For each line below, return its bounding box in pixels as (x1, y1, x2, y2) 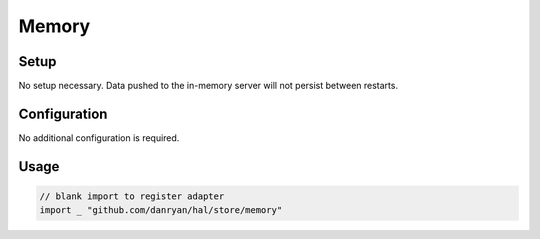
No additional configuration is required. (18, 131, 180, 144)
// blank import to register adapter (39, 190, 225, 202)
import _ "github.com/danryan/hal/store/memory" (39, 205, 283, 216)
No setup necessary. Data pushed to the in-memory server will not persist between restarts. (18, 80, 399, 92)
